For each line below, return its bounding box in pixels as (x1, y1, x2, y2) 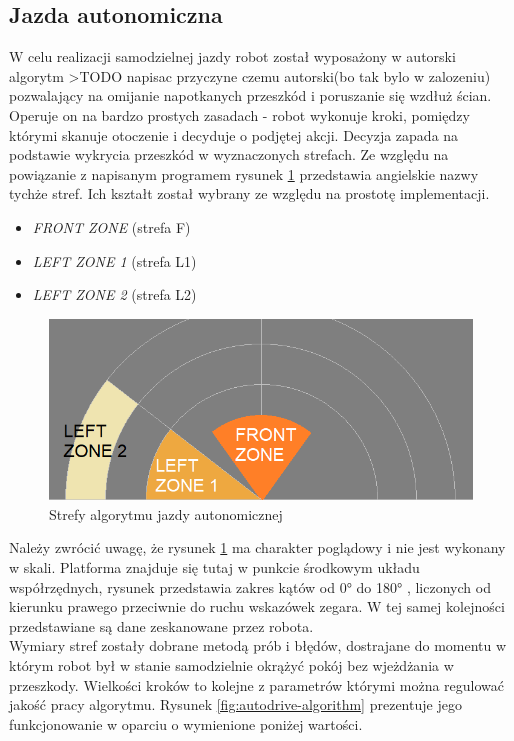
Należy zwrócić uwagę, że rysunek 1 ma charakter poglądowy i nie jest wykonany (9, 537, 506, 558)
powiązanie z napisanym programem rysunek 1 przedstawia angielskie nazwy (9, 163, 479, 184)
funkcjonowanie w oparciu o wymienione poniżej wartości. (9, 713, 363, 734)
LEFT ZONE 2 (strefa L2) (32, 284, 197, 305)
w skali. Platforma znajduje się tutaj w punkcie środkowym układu (9, 556, 420, 577)
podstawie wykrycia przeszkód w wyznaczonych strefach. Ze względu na (9, 144, 449, 165)
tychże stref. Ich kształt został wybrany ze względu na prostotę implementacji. (9, 183, 490, 204)
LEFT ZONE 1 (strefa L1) (32, 250, 197, 271)
